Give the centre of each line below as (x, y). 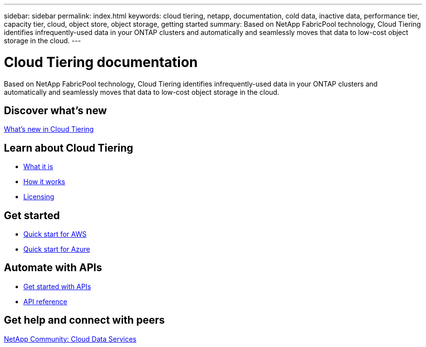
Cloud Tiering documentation (101, 62)
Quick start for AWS (55, 234)
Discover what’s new (55, 110)
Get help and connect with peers (84, 320)
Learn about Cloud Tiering (69, 148)
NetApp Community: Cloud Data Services (70, 339)
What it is (38, 167)
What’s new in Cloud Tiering (49, 129)
